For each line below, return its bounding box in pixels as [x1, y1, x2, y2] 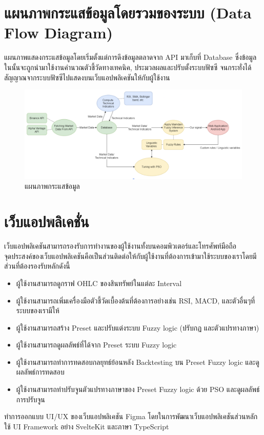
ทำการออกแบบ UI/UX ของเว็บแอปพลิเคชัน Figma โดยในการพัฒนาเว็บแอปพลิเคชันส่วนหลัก [4, 411, 258, 422]
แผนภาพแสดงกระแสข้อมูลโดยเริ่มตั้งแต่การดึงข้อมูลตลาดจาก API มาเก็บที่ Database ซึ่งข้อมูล [4, 52, 257, 62]
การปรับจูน [16, 394, 45, 404]
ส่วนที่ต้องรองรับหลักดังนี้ [4, 260, 70, 271]
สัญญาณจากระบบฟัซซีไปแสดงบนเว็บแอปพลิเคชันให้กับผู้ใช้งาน [4, 72, 170, 82]
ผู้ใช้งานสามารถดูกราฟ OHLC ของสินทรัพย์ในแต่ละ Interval [16, 277, 182, 288]
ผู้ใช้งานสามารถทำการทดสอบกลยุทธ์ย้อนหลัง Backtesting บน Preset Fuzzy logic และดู [16, 356, 259, 367]
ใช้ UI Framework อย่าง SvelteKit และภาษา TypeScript [4, 421, 169, 431]
